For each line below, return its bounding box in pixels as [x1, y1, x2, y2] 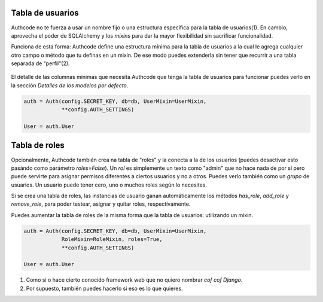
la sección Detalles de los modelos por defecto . [11, 81, 129, 89]
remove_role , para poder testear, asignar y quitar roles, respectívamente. [11, 200, 191, 208]
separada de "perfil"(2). [11, 60, 70, 67]
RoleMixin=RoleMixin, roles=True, [61, 236, 163, 243]
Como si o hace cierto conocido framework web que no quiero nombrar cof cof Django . [26, 276, 243, 283]
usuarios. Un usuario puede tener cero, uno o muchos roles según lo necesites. [11, 181, 208, 188]
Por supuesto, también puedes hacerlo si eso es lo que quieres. [26, 285, 183, 292]
